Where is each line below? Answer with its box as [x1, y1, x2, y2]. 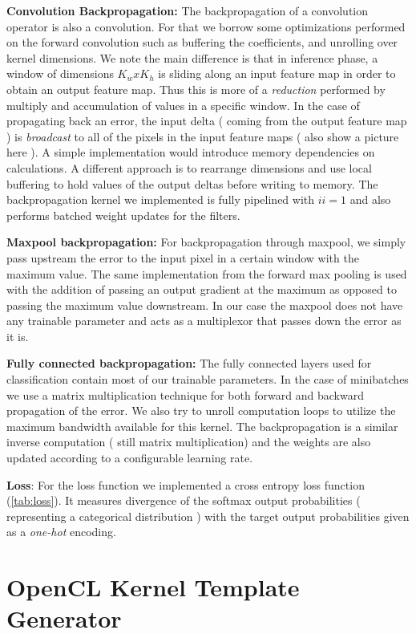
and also [349, 191, 391, 208]
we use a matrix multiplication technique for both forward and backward [6, 386, 364, 403]
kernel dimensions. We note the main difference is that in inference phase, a [6, 49, 378, 66]
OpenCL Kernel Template [6, 571, 300, 604]
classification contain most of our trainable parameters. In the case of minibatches [6, 371, 409, 388]
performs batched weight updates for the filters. [6, 206, 240, 223]
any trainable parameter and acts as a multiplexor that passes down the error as [6, 312, 402, 329]
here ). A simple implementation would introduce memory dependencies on [6, 144, 375, 161]
